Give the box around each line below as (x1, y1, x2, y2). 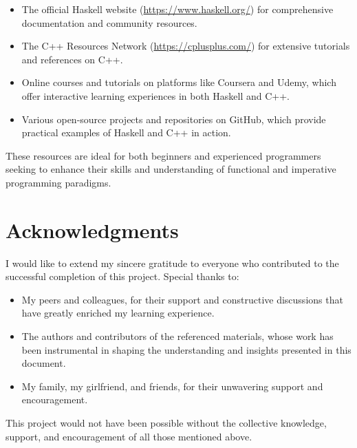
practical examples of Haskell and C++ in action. (21, 125, 231, 140)
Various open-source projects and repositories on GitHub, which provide (21, 111, 326, 126)
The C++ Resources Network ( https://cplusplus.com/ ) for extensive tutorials (21, 39, 350, 53)
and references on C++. (21, 52, 123, 66)
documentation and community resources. (21, 15, 197, 30)
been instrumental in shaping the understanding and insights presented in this (21, 342, 351, 356)
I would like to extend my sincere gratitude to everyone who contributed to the (6, 255, 339, 270)
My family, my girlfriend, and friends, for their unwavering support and (21, 378, 323, 393)
